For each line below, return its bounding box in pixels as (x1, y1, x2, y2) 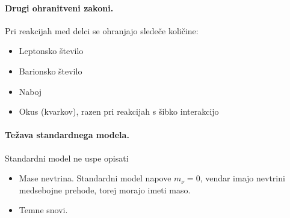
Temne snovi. (19, 204, 68, 216)
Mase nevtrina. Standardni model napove (19, 172, 171, 184)
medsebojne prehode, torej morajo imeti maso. (19, 183, 191, 196)
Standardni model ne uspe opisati (5, 151, 129, 164)
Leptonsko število (19, 44, 84, 57)
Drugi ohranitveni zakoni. (5, 1, 114, 14)
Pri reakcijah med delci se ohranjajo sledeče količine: (5, 24, 199, 37)
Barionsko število (19, 64, 82, 77)
